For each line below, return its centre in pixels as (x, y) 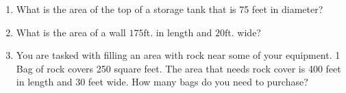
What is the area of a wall (71, 32)
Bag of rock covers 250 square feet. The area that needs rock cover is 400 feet (178, 68)
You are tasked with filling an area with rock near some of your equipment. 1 (178, 55)
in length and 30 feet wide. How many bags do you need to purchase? (162, 82)
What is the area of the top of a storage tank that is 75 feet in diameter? (170, 9)
